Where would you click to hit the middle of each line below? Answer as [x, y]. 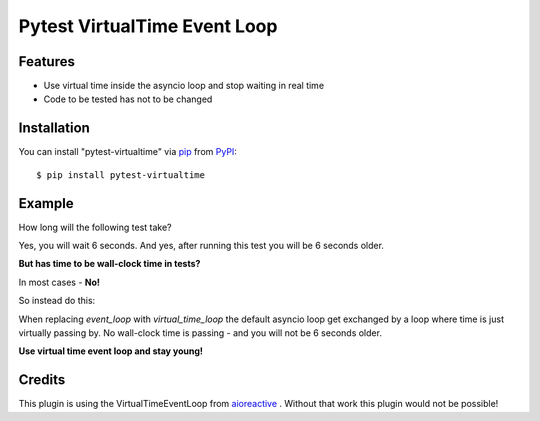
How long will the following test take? [95, 227]
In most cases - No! [59, 282]
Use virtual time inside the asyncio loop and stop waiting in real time [184, 86]
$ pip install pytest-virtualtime [120, 174]
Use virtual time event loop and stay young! [111, 351]
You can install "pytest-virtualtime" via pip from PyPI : [127, 152]
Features [46, 61]
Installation [54, 128]
